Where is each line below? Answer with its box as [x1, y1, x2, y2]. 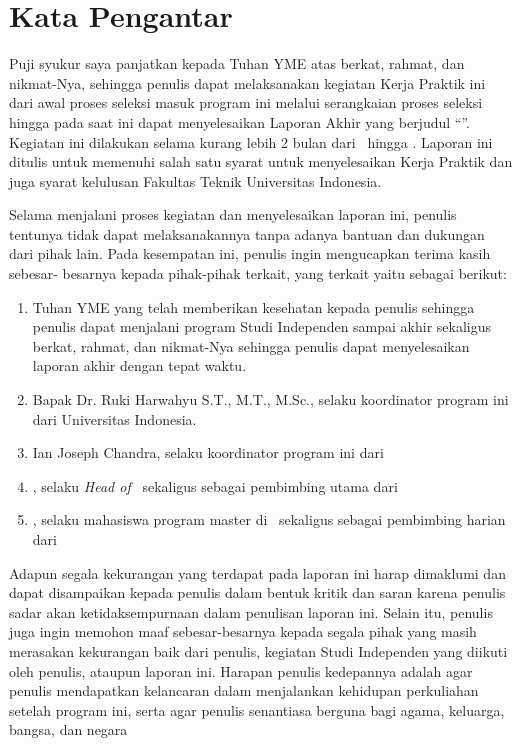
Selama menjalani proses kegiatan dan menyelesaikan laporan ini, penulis [9, 204, 457, 225]
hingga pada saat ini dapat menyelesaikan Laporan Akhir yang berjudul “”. [9, 111, 470, 132]
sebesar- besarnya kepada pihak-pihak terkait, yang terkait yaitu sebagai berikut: [9, 263, 507, 284]
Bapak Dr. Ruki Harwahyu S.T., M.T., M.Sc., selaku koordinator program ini [32, 389, 509, 410]
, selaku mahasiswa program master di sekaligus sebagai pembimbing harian [32, 509, 506, 530]
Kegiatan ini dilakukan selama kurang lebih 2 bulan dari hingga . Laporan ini [9, 131, 493, 152]
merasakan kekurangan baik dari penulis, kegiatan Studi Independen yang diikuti [9, 640, 508, 661]
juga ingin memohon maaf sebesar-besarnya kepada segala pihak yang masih [9, 621, 477, 642]
